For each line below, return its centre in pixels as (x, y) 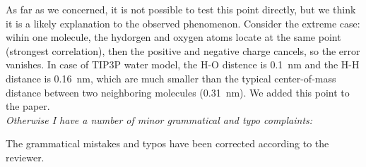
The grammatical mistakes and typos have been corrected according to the (167, 143)
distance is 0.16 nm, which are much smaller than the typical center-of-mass (171, 78)
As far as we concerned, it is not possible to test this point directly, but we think (181, 9)
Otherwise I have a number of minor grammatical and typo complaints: (159, 119)
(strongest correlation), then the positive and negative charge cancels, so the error (183, 50)
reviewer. (25, 157)
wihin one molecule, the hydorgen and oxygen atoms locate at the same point (173, 37)
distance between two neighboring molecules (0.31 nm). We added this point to (178, 92)
